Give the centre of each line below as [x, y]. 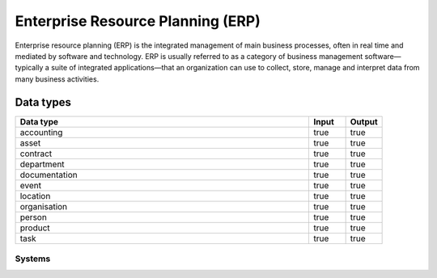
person [34, 217]
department [42, 164]
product [35, 228]
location [35, 196]
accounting [41, 132]
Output [364, 121]
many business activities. [57, 79]
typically [29, 68]
